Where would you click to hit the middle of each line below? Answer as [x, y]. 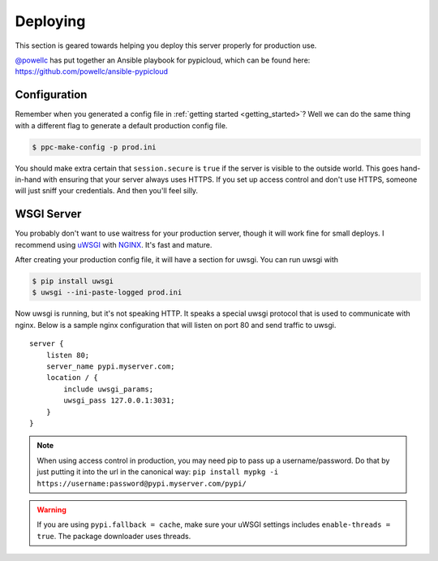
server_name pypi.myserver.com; [110, 366]
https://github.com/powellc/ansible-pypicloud [92, 71]
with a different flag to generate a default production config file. [121, 125]
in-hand [28, 179]
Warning [52, 509]
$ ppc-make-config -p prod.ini [94, 147]
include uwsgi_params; [109, 389]
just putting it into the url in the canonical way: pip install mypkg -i [158, 472]
